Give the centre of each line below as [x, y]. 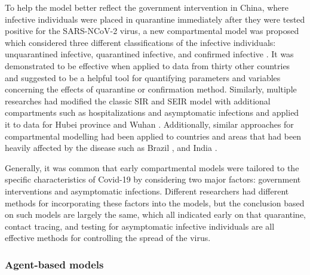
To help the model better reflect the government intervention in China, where [147, 7]
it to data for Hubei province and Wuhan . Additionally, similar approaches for [149, 124]
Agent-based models [54, 264]
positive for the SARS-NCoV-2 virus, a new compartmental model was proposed [152, 31]
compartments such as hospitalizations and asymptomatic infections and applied [152, 112]
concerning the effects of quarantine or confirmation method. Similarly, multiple [151, 89]
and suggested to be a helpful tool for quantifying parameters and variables [143, 77]
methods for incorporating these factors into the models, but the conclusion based [155, 203]
